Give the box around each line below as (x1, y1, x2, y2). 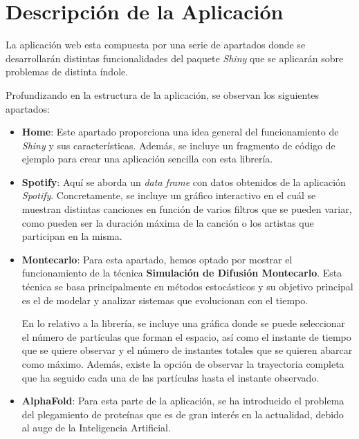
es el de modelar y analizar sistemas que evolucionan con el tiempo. (21, 292, 309, 307)
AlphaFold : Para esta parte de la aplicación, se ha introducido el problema (21, 393, 344, 408)
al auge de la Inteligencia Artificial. (21, 420, 171, 435)
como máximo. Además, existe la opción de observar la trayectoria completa (21, 357, 344, 371)
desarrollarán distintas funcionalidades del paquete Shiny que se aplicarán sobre (6, 50, 344, 65)
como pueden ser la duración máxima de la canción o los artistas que (21, 215, 314, 230)
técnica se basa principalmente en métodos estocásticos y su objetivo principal (21, 279, 353, 294)
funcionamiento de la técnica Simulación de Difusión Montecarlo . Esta (21, 265, 342, 280)
